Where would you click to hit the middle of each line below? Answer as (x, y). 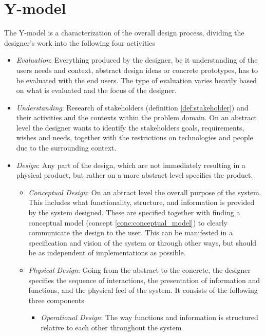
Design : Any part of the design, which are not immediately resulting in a (131, 165)
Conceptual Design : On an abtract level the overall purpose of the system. (145, 192)
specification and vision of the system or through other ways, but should (143, 242)
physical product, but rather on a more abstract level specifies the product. (135, 175)
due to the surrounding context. (66, 148)
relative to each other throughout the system (111, 327)
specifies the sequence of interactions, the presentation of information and (144, 280)
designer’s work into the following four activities (80, 42)
